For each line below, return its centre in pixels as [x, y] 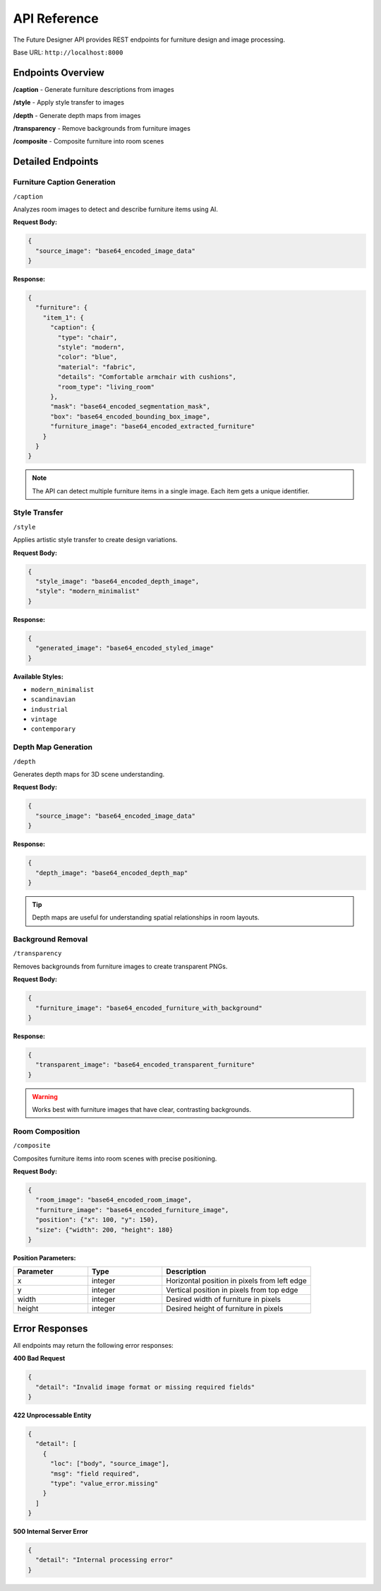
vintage [44, 720]
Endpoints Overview [59, 72]
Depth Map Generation [53, 747]
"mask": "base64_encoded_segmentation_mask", [131, 407]
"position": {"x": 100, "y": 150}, [97, 1220]
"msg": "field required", [95, 1473]
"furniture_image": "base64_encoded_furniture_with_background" [149, 1008]
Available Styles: [38, 676]
